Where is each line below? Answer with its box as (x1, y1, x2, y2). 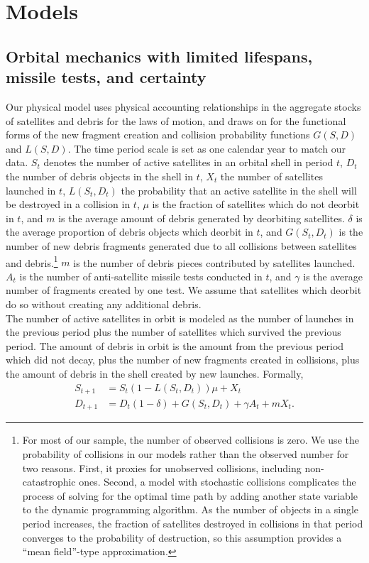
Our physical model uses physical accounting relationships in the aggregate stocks (6, 99, 361, 114)
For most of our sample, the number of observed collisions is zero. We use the (22, 432, 359, 447)
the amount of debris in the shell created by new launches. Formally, (6, 366, 304, 381)
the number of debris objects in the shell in (6, 168, 193, 183)
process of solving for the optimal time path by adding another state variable (22, 488, 358, 503)
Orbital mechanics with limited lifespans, (6, 45, 313, 67)
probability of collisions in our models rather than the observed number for (22, 447, 349, 461)
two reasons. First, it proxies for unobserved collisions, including (22, 460, 302, 475)
